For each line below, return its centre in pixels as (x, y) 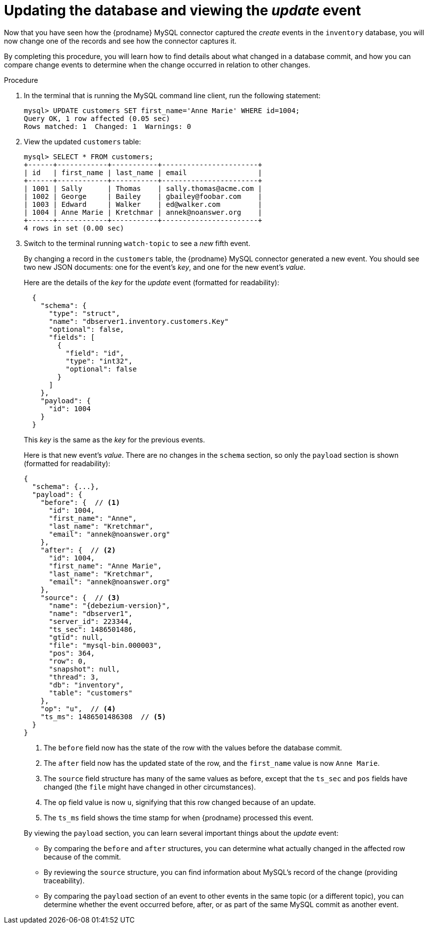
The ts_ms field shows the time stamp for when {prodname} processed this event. (179, 817)
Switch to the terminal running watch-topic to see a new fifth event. (137, 243)
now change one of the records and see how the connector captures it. (120, 41)
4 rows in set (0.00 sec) (74, 228)
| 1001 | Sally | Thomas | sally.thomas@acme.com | (143, 188)
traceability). (64, 880)
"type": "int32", (99, 361)
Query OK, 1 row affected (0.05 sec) (97, 118)
